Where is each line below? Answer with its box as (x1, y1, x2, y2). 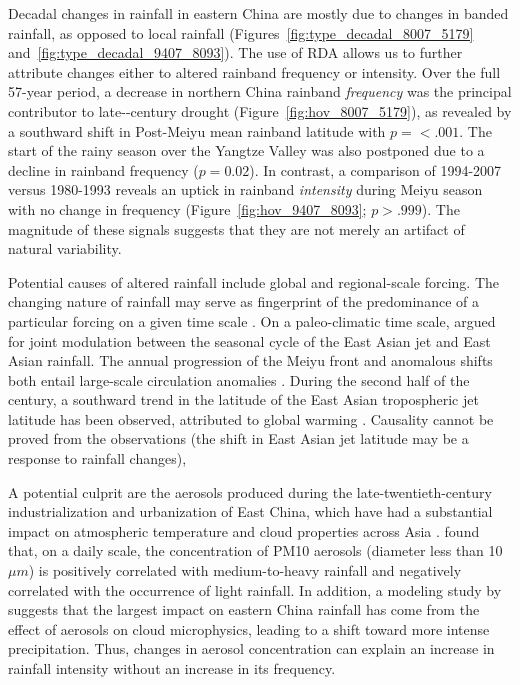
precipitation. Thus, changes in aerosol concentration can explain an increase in (8, 638, 495, 659)
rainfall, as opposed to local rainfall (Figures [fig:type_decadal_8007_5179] (8, 22, 474, 43)
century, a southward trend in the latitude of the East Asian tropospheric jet (8, 389, 479, 410)
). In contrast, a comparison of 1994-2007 (249, 159, 502, 180)
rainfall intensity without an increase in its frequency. (8, 658, 336, 678)
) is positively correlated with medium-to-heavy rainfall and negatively (28, 560, 462, 581)
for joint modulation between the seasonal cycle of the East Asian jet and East (8, 330, 491, 351)
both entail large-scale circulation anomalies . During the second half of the (8, 369, 470, 390)
